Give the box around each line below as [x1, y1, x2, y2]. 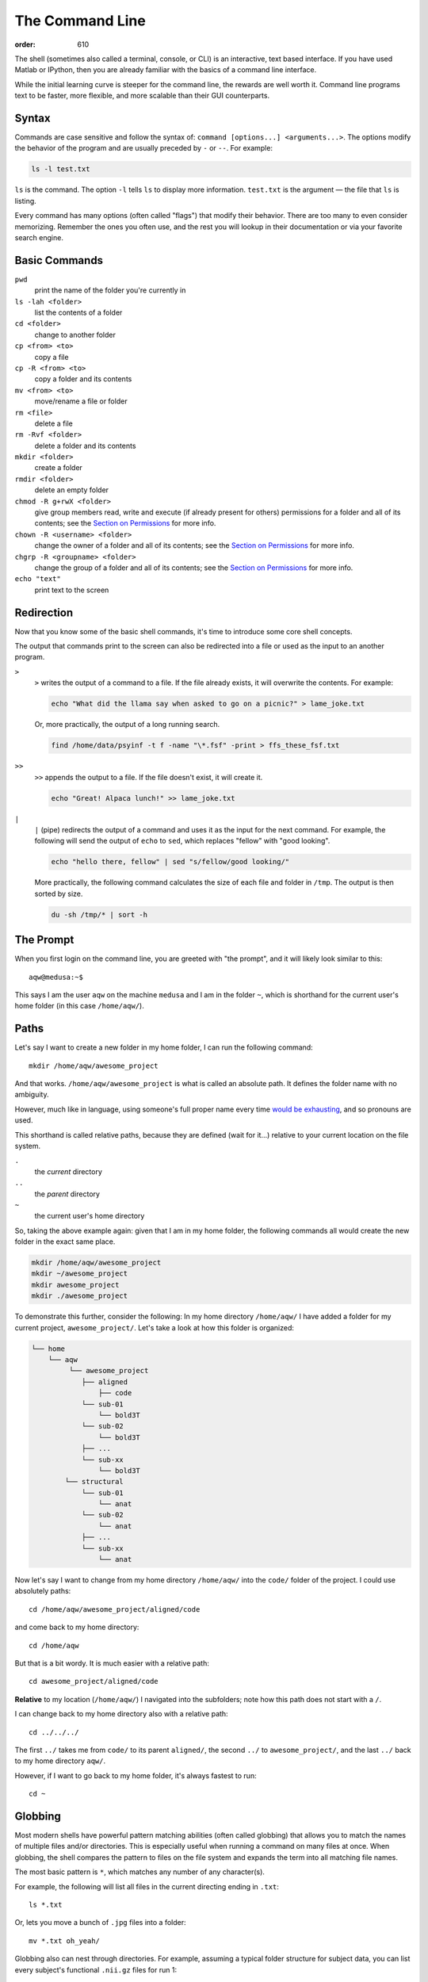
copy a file [34, 352, 69, 362]
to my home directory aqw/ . [14, 1756, 106, 1766]
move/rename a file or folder [34, 396, 128, 406]
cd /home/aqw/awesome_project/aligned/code [29, 1605, 201, 1613]
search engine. [14, 232, 63, 242]
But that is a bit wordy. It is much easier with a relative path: [14, 1658, 209, 1668]
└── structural [64, 1477, 124, 1486]
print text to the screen [34, 585, 109, 595]
